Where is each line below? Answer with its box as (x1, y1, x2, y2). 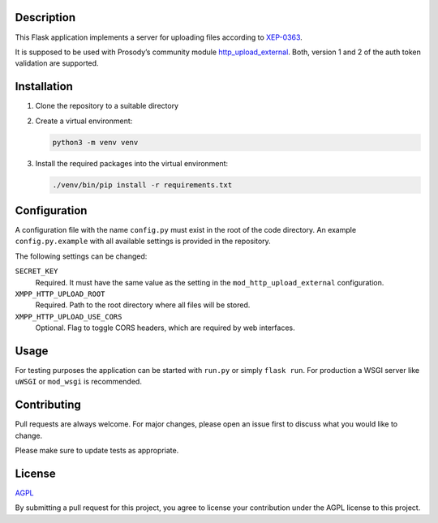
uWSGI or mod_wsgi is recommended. (15, 377, 142, 387)
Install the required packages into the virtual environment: (35, 158, 229, 168)
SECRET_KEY (15, 267, 58, 276)
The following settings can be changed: (15, 251, 148, 261)
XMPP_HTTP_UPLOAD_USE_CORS (15, 312, 122, 321)
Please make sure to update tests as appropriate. (15, 446, 179, 456)
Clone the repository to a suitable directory (35, 101, 178, 111)
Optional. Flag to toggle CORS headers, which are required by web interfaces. (35, 323, 295, 332)
